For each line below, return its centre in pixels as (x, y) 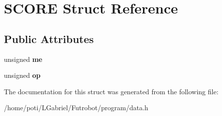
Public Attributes (49, 38)
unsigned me (23, 59)
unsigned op (22, 75)
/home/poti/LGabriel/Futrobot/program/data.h (76, 108)
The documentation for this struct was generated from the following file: (111, 91)
